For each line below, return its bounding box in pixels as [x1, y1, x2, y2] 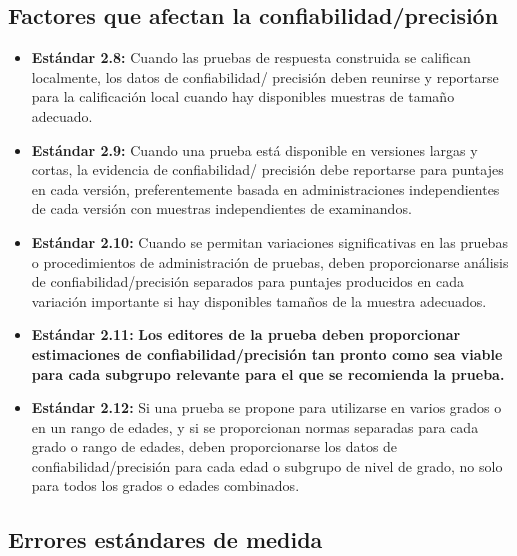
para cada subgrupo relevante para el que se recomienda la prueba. [31, 363, 505, 384]
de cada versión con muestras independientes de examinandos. [31, 198, 412, 219]
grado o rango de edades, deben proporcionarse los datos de [31, 436, 398, 457]
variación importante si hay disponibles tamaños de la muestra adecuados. [31, 290, 487, 311]
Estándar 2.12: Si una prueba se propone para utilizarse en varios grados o [31, 397, 502, 418]
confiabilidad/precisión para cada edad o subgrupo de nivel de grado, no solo [31, 455, 503, 476]
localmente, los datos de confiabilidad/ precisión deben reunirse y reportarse [31, 66, 499, 87]
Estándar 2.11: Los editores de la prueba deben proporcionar [31, 324, 461, 345]
